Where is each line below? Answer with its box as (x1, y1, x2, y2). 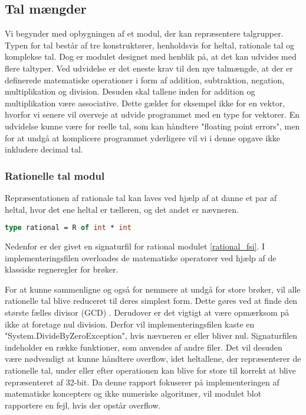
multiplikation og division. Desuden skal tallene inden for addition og (5, 85, 255, 98)
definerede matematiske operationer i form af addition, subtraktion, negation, (5, 73, 285, 86)
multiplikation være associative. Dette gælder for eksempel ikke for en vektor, (5, 96, 285, 109)
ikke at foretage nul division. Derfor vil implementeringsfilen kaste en (5, 317, 255, 330)
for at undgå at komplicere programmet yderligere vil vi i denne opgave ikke (5, 131, 280, 144)
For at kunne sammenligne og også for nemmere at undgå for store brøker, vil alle (5, 283, 301, 295)
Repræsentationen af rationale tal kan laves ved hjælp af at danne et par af (5, 191, 277, 203)
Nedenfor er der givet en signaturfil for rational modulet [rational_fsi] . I (5, 240, 265, 252)
